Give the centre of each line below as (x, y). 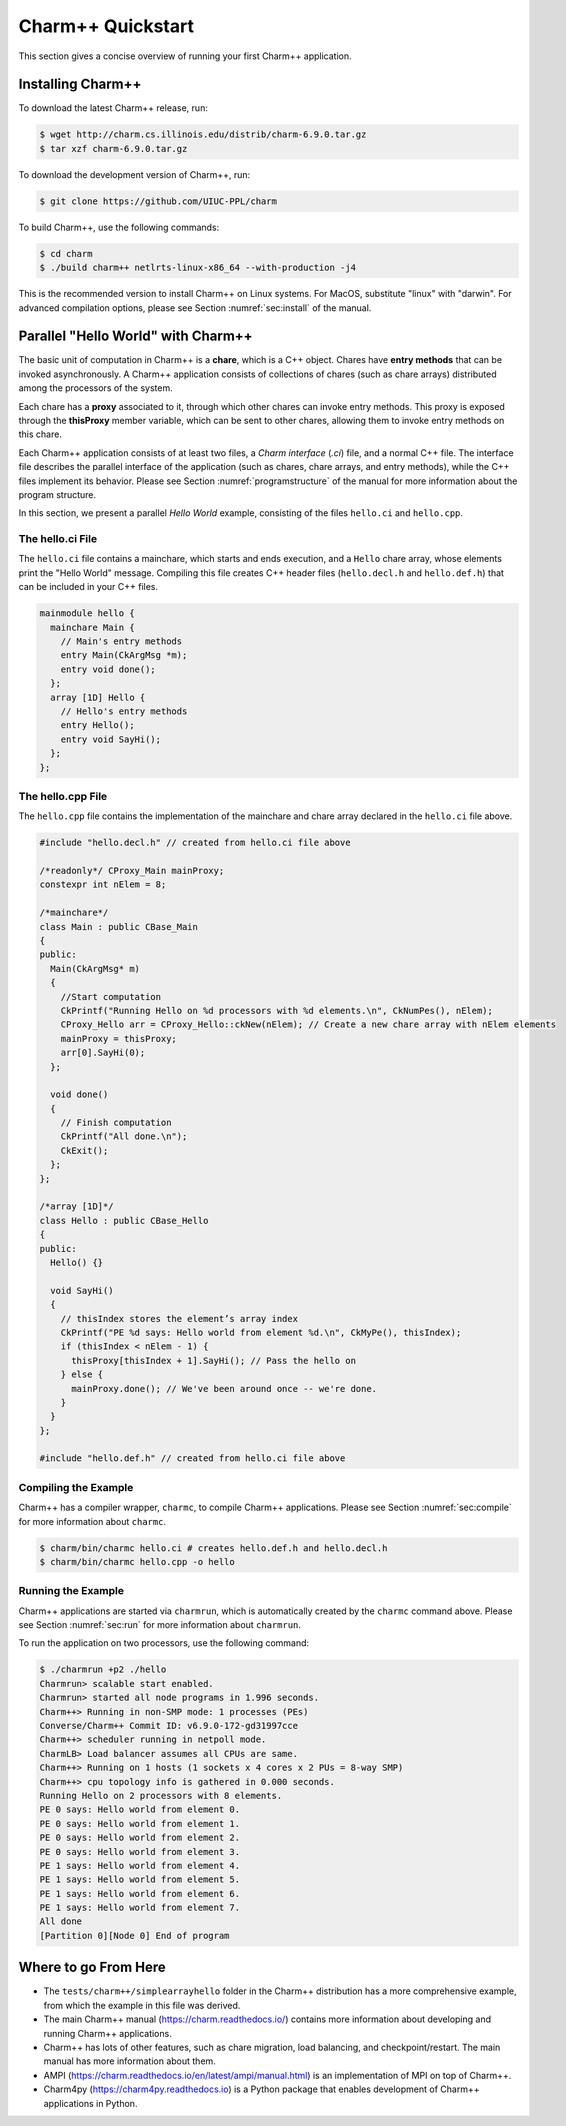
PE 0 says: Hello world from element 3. (139, 1851)
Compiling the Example (76, 1487)
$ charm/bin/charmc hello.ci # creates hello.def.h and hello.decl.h (213, 1548)
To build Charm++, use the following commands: (119, 227)
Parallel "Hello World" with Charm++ (136, 336)
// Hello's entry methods (124, 711)
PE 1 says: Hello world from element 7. (139, 1908)
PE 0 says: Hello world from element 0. (139, 1809)
